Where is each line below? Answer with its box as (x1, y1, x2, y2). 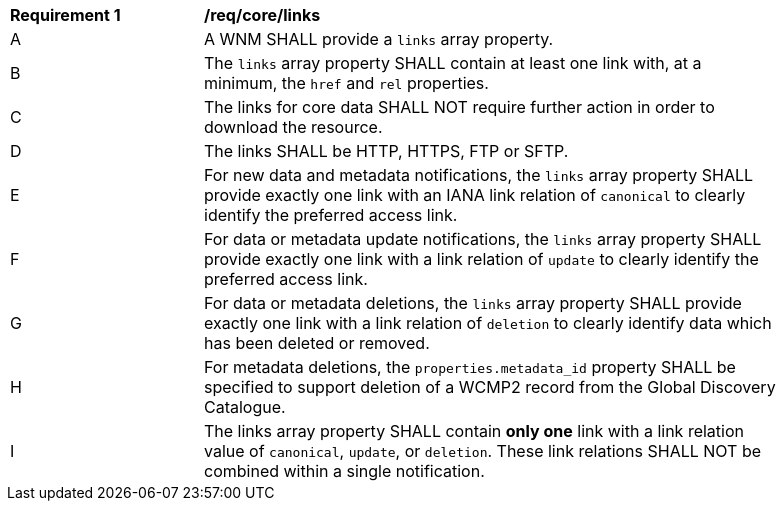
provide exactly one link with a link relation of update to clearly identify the (204, 249, 759, 269)
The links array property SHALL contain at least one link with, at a (204, 53, 702, 73)
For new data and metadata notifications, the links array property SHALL (204, 165, 754, 185)
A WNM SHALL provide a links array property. (204, 29, 554, 49)
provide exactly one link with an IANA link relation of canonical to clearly (204, 185, 746, 205)
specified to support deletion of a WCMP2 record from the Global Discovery (204, 377, 776, 397)
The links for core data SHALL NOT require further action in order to (204, 97, 715, 117)
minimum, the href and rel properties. (204, 73, 489, 93)
